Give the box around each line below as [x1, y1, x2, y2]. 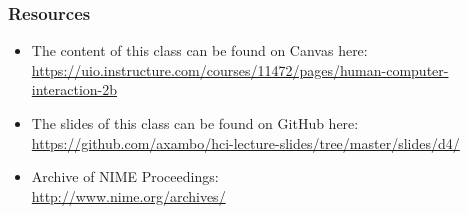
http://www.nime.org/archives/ [31, 185, 226, 206]
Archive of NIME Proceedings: [31, 166, 219, 187]
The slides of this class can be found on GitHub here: [31, 113, 359, 133]
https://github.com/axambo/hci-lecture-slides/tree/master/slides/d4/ [31, 132, 460, 153]
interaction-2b [31, 79, 118, 100]
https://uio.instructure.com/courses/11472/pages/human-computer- [31, 59, 449, 80]
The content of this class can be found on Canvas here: [31, 40, 368, 61]
